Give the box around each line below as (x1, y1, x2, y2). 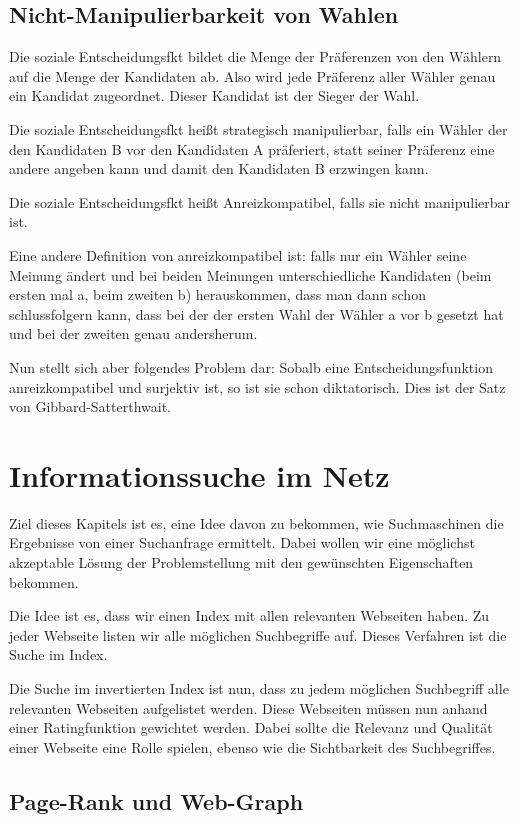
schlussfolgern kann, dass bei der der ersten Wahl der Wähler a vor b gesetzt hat (9, 303, 504, 324)
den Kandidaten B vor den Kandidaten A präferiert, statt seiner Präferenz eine (9, 138, 495, 159)
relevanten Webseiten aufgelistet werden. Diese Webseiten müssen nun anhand (9, 697, 488, 718)
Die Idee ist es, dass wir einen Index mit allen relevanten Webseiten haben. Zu (9, 605, 490, 626)
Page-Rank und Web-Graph (9, 785, 304, 816)
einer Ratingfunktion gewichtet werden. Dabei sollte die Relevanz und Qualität (9, 717, 493, 738)
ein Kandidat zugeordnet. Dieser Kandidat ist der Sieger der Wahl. (9, 85, 420, 106)
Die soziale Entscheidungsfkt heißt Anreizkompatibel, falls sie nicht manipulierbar (9, 191, 511, 212)
